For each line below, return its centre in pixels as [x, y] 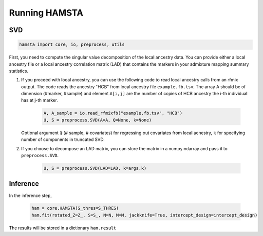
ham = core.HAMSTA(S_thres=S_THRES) [75, 208]
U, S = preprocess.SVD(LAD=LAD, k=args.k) [95, 168]
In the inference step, [30, 196]
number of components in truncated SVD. [63, 139]
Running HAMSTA [46, 13]
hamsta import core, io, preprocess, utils [72, 45]
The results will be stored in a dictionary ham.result [63, 228]
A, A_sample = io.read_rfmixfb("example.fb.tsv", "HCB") [113, 113]
